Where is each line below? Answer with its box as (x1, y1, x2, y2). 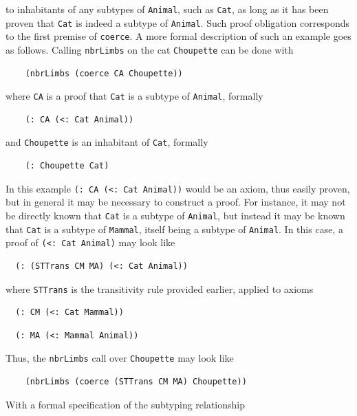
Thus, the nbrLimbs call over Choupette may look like (6, 351, 234, 365)
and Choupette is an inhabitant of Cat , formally (6, 135, 208, 149)
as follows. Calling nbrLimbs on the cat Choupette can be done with (6, 42, 294, 56)
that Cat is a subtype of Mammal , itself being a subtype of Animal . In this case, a (6, 221, 343, 236)
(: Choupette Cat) (25, 161, 109, 171)
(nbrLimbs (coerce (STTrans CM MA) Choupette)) (25, 377, 247, 387)
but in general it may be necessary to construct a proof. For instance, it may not (6, 195, 346, 209)
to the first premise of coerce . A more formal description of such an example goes (6, 29, 351, 43)
